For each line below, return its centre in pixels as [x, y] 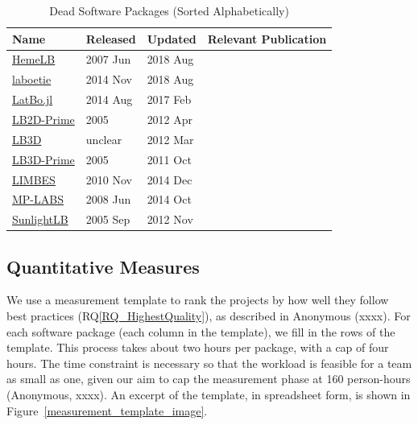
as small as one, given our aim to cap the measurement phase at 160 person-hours [209, 379]
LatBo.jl [33, 99]
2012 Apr [170, 119]
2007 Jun [108, 59]
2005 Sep [108, 219]
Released [111, 38]
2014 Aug [109, 99]
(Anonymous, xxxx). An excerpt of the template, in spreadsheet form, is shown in [209, 395]
